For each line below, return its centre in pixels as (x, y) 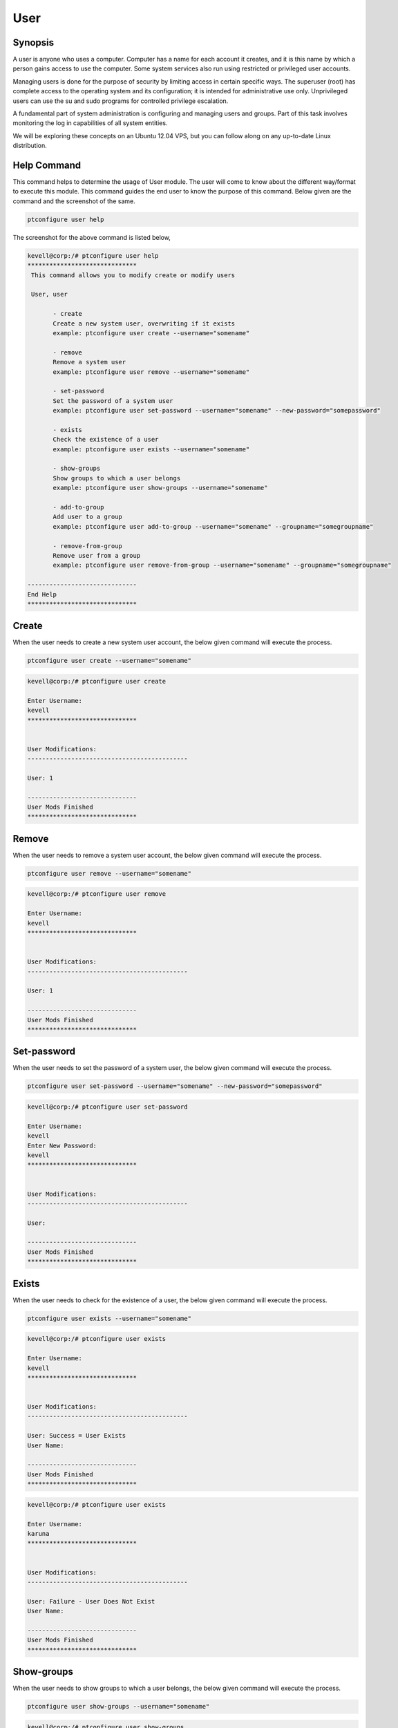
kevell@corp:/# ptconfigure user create (96, 681)
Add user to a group (87, 517)
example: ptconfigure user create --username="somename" (151, 333)
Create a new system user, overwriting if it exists (144, 323)
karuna (38, 1533)
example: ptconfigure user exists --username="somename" (151, 449)
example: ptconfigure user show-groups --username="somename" (160, 488)
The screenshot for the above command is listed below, (92, 237)
